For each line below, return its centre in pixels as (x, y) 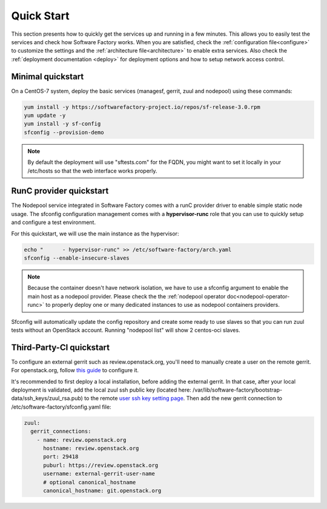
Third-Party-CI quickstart (61, 347)
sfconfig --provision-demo (64, 132)
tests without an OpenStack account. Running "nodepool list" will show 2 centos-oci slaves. (126, 330)
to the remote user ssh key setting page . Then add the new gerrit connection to (183, 398)
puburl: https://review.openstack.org (101, 465)
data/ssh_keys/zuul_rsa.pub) (47, 398)
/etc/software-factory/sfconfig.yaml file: (61, 407)
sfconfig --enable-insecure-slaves (77, 258)
